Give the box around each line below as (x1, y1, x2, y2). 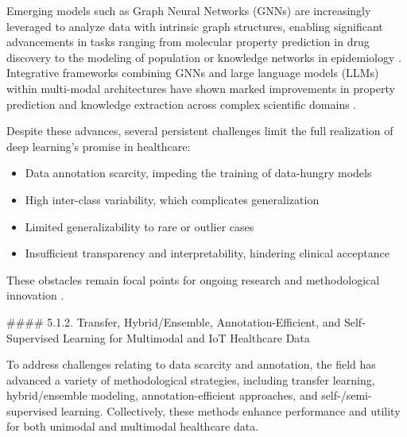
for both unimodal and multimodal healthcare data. (6, 418, 259, 435)
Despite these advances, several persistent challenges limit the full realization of (6, 122, 393, 139)
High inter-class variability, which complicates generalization (25, 191, 320, 207)
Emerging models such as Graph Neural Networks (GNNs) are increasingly (6, 2, 371, 18)
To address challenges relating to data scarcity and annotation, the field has (6, 356, 376, 373)
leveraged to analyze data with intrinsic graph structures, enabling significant (6, 17, 383, 34)
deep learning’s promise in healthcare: (6, 137, 191, 154)
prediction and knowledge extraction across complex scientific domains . (6, 95, 357, 112)
